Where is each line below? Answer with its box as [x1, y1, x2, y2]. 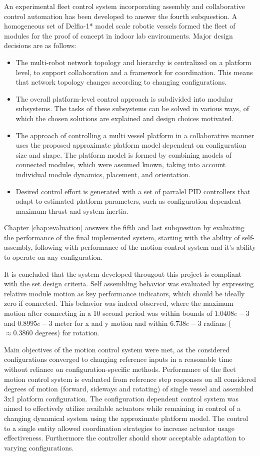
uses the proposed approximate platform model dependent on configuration [15, 140, 246, 150]
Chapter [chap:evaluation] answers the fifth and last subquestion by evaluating [4, 222, 244, 233]
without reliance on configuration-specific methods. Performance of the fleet [4, 364, 236, 374]
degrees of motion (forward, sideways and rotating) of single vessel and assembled [4, 383, 254, 394]
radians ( [203, 317, 231, 328]
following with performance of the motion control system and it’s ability [34, 242, 256, 252]
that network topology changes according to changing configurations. [15, 77, 227, 87]
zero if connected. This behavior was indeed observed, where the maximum [4, 298, 233, 308]
